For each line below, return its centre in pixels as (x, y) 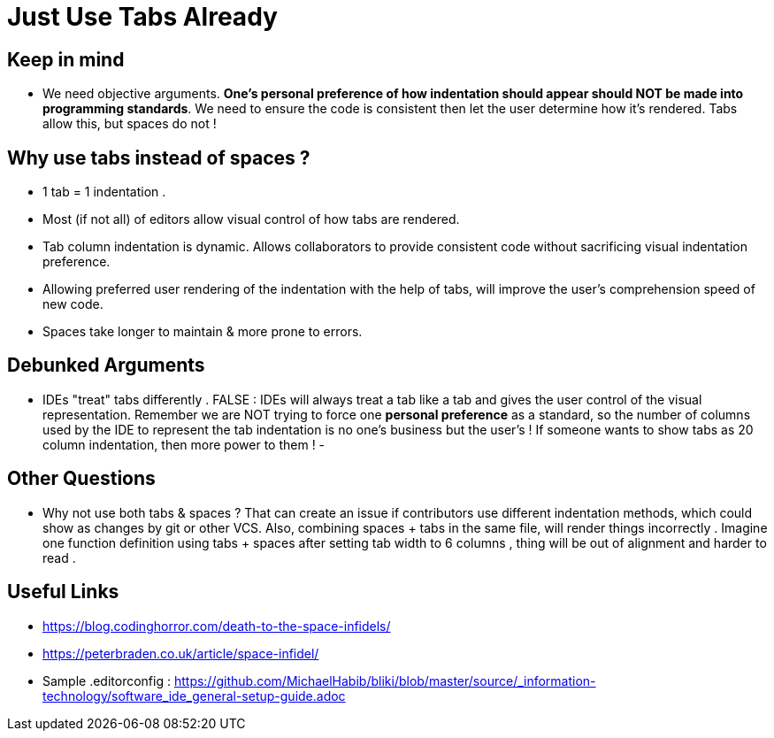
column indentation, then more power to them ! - (184, 444)
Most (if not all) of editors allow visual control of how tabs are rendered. (251, 219)
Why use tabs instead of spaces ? (159, 158)
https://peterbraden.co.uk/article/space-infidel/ (181, 653)
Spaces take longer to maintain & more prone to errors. (203, 332)
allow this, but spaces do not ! (130, 124)
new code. (73, 304)
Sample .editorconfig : (107, 680)
